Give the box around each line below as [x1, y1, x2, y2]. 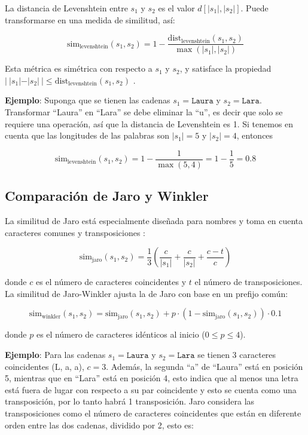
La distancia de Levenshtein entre [5, 2, 128, 14]
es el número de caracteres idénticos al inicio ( [36, 328, 205, 341]
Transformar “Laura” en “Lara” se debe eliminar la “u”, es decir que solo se [5, 106, 283, 118]
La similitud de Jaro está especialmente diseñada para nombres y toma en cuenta [5, 215, 303, 227]
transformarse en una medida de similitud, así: [5, 13, 175, 26]
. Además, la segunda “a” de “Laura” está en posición [106, 360, 303, 372]
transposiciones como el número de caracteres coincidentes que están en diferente [5, 407, 301, 419]
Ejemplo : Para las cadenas [5, 348, 106, 361]
